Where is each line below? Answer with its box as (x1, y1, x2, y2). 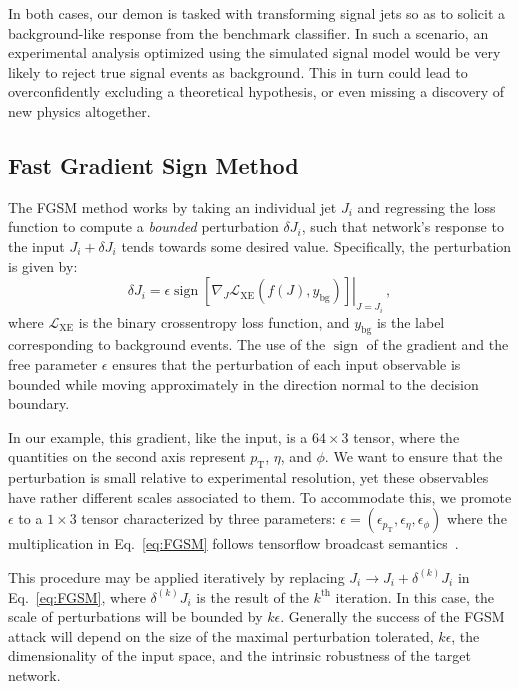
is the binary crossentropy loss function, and (78, 311, 350, 332)
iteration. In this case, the (335, 586, 495, 607)
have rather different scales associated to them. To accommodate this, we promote (8, 486, 512, 507)
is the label (376, 311, 445, 332)
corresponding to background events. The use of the (8, 334, 326, 355)
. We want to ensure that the (324, 446, 503, 467)
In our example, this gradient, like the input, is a (8, 426, 308, 447)
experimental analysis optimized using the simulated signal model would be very (8, 42, 501, 63)
